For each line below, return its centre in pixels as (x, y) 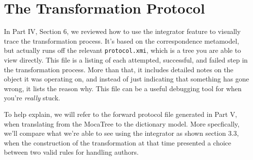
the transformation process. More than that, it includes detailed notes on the (119, 69)
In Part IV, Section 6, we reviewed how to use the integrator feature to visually (122, 31)
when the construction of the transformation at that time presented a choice (118, 142)
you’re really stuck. (32, 98)
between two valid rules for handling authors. (71, 152)
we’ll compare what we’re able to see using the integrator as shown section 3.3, (121, 133)
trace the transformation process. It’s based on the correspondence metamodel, (122, 40)
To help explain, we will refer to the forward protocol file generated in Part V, (121, 114)
